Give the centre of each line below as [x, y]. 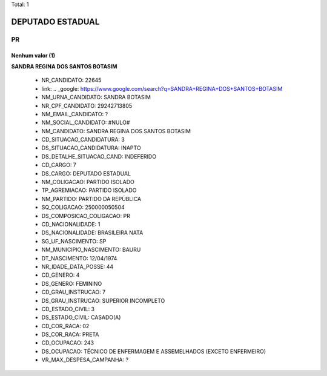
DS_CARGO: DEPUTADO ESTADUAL [86, 173]
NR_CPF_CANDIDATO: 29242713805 [87, 105]
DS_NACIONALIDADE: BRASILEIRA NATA [92, 233]
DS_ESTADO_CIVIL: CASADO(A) [81, 317]
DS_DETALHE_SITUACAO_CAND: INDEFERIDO [99, 156]
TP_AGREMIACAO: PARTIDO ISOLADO [89, 190]
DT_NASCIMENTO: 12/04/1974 [79, 258]
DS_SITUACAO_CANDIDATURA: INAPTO [91, 148]
